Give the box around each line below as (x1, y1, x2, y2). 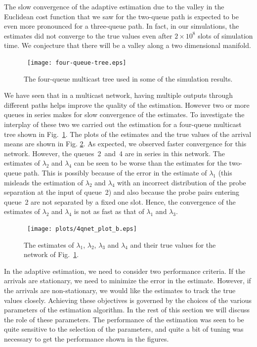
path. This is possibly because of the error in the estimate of (24, 167, 207, 177)
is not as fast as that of (74, 206, 144, 217)
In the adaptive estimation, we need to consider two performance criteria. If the (4, 265, 245, 276)
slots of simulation (198, 30, 253, 41)
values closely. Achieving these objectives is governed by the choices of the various (4, 295, 252, 305)
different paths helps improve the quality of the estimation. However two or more (4, 99, 250, 110)
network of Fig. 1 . (24, 249, 79, 260)
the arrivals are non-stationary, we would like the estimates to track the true (4, 285, 236, 295)
